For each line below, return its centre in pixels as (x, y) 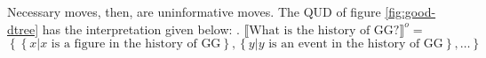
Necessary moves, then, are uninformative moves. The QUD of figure (194, 11)
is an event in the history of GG (356, 44)
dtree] (23, 29)
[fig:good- (410, 11)
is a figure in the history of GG (136, 44)
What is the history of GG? (324, 30)
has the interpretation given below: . (141, 29)
